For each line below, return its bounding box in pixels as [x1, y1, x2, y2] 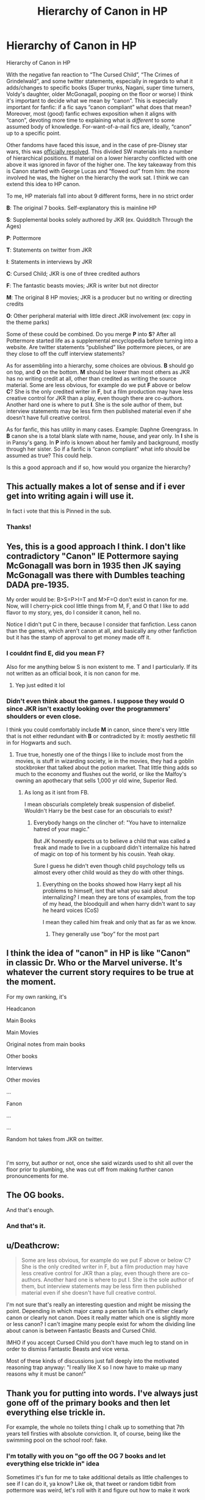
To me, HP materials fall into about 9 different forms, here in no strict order [6, 192, 194, 200]
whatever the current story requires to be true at [6, 967, 194, 978]
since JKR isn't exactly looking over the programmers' [6, 704, 171, 713]
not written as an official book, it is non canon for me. [6, 669, 140, 677]
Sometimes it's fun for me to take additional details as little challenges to [6, 1473, 189, 1480]
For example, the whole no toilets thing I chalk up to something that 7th [6, 1423, 185, 1431]
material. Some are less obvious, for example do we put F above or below [6, 381, 191, 388]
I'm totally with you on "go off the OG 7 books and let [6, 1452, 166, 1460]
